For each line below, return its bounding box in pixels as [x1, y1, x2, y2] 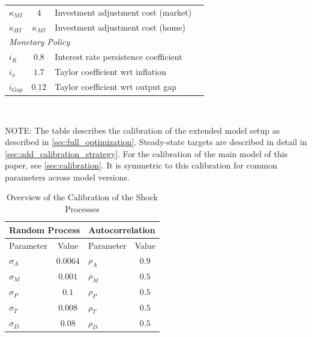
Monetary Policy [9, 35, 70, 48]
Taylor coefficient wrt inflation [55, 65, 166, 78]
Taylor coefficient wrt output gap [55, 80, 177, 93]
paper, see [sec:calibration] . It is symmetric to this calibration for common [5, 159, 278, 171]
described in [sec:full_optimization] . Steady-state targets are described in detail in [5, 136, 307, 148]
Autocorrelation [88, 223, 155, 236]
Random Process [9, 223, 80, 236]
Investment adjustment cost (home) [55, 20, 185, 33]
